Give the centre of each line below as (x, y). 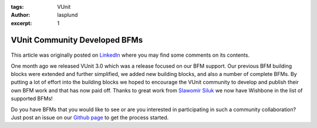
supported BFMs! (32, 99)
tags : (17, 7)
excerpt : (21, 23)
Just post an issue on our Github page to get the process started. (90, 117)
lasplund (68, 15)
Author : (21, 15)
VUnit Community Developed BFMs (77, 40)
